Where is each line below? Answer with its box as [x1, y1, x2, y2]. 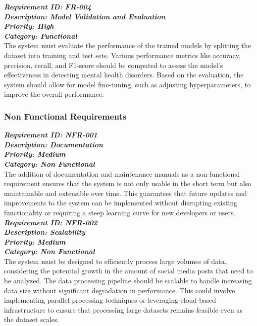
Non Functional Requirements [4, 110, 127, 122]
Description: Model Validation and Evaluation [4, 11, 165, 21]
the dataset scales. [4, 314, 59, 325]
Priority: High [4, 21, 54, 31]
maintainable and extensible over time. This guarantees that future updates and [4, 188, 247, 198]
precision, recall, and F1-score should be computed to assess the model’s [4, 60, 223, 70]
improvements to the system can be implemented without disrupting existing [4, 197, 238, 208]
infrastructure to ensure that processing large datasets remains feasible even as [4, 304, 243, 315]
